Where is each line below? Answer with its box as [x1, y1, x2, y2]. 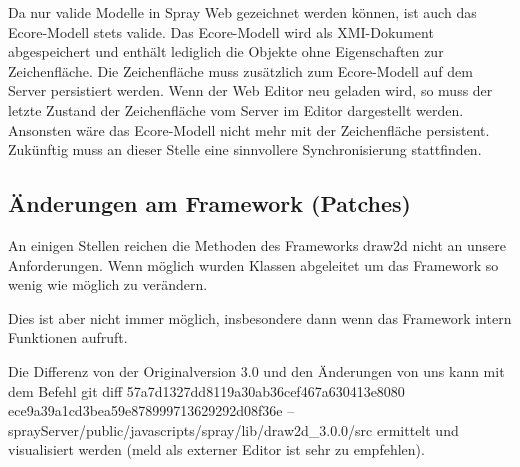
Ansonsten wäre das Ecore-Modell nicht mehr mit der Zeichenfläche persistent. [8, 119, 490, 140]
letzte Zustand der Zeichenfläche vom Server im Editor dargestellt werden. [8, 99, 464, 120]
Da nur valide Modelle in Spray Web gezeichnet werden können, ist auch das [8, 2, 477, 22]
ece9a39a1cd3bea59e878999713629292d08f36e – [8, 400, 295, 421]
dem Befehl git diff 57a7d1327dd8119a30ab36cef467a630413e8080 [8, 380, 405, 401]
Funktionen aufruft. [8, 327, 128, 348]
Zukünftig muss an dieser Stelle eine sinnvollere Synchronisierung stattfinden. [8, 139, 482, 160]
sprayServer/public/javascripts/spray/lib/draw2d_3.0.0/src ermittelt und [8, 419, 459, 440]
